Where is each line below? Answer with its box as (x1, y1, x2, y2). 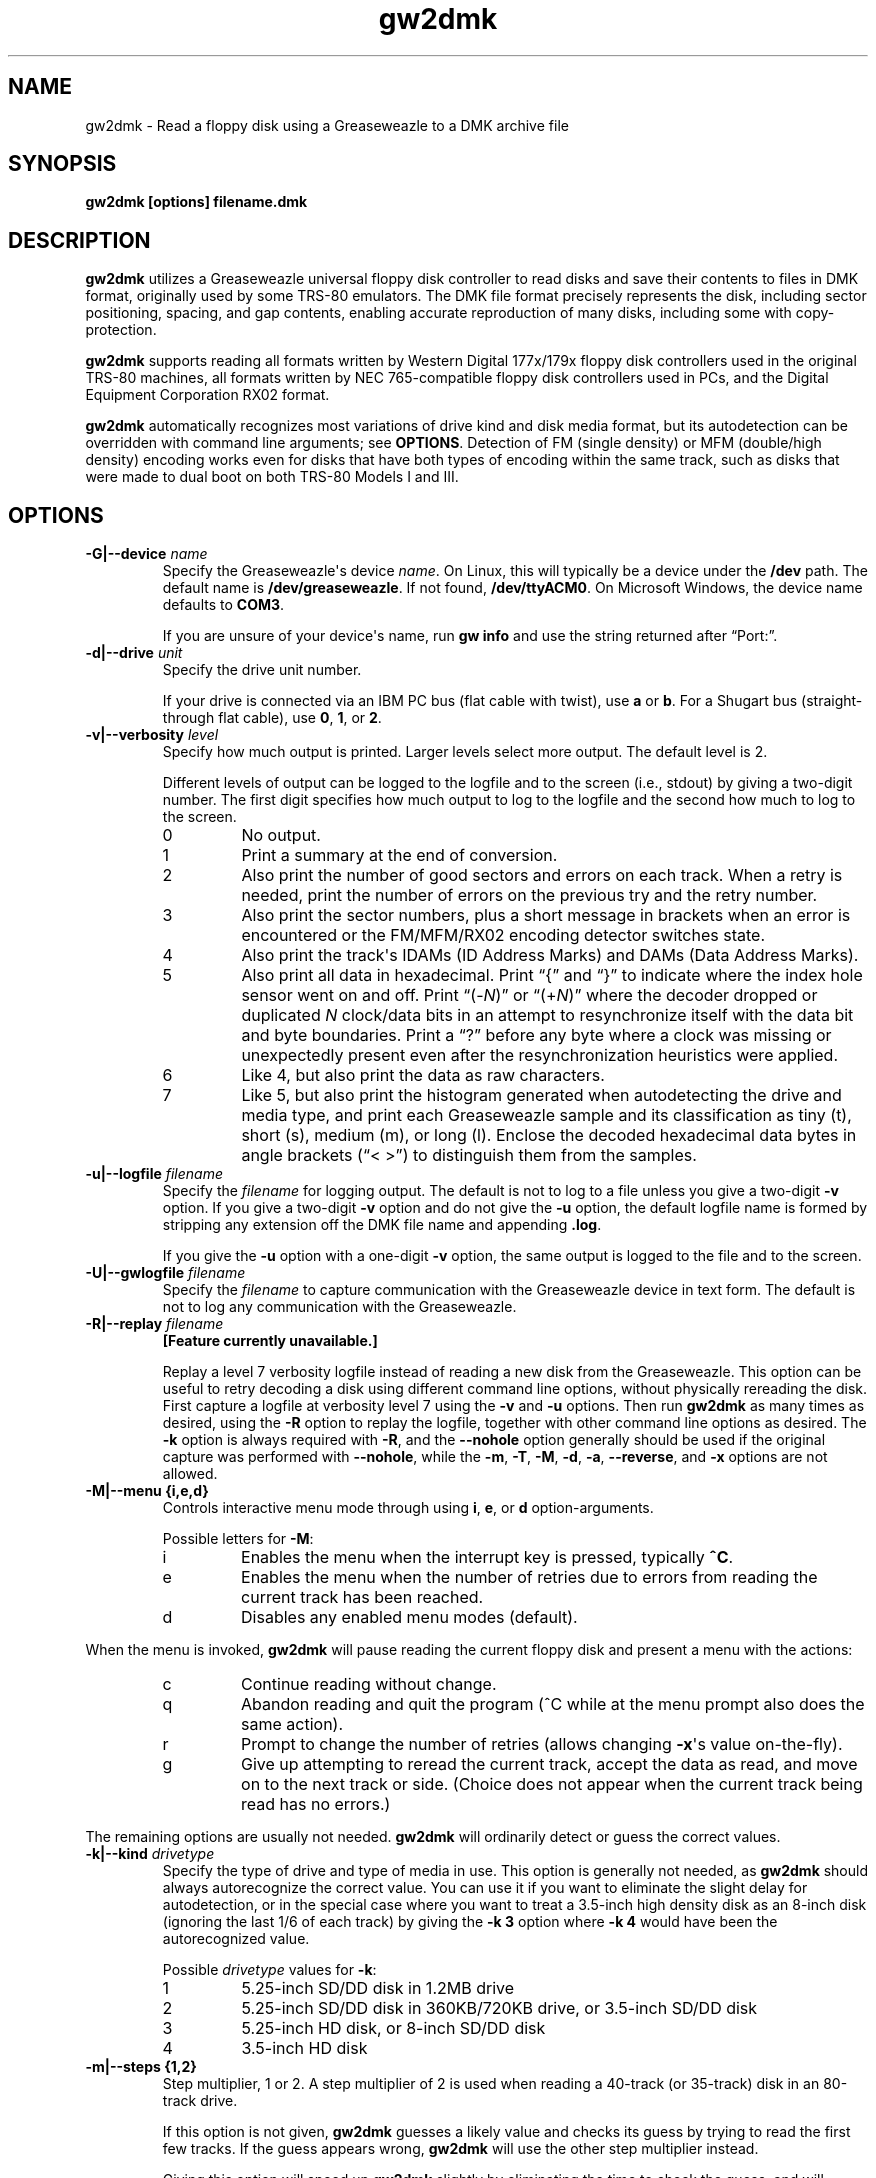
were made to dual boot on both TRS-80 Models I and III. (85, 468, 459, 486)
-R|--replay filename (85, 1315, 224, 1333)
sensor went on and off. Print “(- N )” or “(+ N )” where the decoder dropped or (241, 985, 818, 1006)
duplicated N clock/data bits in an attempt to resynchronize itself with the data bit (241, 1005, 854, 1026)
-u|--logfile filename (85, 1165, 223, 1183)
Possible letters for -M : (162, 1530, 314, 1548)
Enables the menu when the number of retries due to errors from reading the (241, 1567, 818, 1588)
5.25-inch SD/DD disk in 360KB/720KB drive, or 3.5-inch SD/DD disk (241, 1998, 758, 2019)
